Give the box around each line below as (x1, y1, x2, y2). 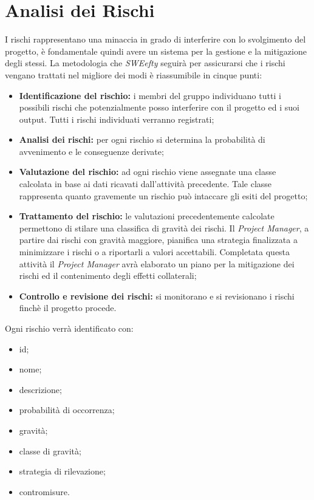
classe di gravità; (19, 444, 81, 457)
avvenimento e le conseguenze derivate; (19, 145, 164, 157)
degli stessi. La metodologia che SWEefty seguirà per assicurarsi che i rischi (5, 57, 285, 69)
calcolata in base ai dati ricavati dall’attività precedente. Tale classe (19, 177, 272, 190)
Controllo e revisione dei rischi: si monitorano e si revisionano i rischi (19, 289, 295, 302)
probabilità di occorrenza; (19, 403, 115, 416)
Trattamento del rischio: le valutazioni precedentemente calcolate (19, 210, 275, 222)
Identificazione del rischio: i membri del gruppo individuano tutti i (19, 89, 281, 101)
